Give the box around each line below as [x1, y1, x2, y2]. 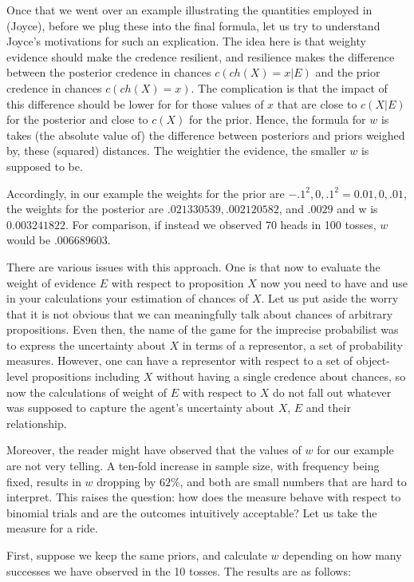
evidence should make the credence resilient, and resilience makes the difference [6, 48, 395, 65]
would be [6, 232, 51, 248]
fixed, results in [6, 473, 81, 489]
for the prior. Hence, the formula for [189, 111, 366, 128]
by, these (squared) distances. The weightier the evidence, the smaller [6, 142, 346, 159]
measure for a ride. [6, 520, 98, 536]
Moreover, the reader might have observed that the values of [6, 441, 302, 458]
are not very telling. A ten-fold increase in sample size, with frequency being [6, 457, 380, 474]
